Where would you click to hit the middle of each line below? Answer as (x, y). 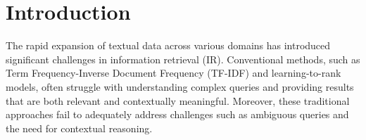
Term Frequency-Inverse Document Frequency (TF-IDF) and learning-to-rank (173, 73)
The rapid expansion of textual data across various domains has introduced (168, 45)
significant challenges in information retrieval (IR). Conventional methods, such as (183, 59)
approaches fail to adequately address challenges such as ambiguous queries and (177, 114)
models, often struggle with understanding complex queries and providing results (180, 86)
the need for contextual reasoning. (79, 128)
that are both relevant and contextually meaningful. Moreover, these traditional (178, 100)
